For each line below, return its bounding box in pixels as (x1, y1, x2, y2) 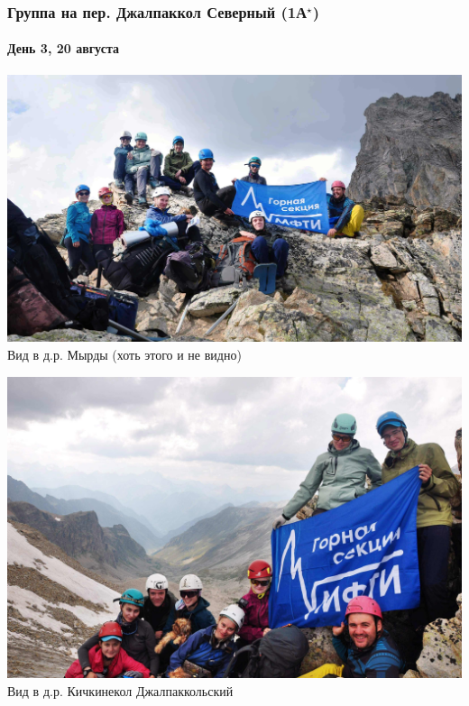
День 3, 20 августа (7, 39, 119, 58)
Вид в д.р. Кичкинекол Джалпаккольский (7, 681, 234, 700)
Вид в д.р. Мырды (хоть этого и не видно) (7, 345, 242, 364)
